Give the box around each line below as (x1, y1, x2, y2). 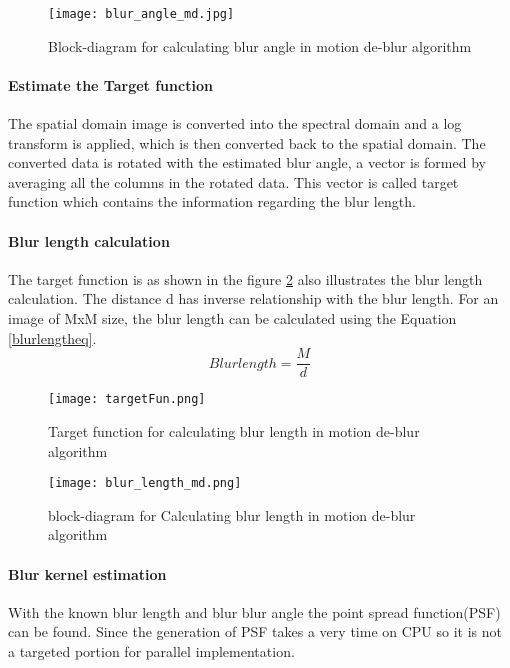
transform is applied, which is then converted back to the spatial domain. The (8, 132, 486, 153)
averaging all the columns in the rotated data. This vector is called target (8, 171, 459, 192)
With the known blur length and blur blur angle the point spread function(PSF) (8, 601, 501, 622)
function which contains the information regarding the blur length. (8, 191, 416, 212)
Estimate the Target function (8, 74, 213, 95)
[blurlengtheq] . (8, 327, 97, 348)
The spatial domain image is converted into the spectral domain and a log (8, 113, 462, 134)
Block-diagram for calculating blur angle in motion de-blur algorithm (48, 35, 472, 56)
